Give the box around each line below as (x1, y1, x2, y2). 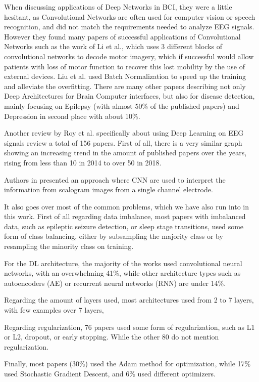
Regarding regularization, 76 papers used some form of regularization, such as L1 (4, 321, 255, 332)
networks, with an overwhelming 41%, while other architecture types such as (4, 268, 241, 278)
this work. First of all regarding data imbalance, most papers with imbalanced (4, 211, 246, 222)
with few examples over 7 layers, (4, 305, 104, 315)
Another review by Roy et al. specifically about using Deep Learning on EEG (4, 128, 244, 138)
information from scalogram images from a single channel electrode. (4, 184, 213, 195)
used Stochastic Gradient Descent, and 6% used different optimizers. (4, 368, 216, 378)
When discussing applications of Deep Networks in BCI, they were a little (4, 2, 232, 12)
